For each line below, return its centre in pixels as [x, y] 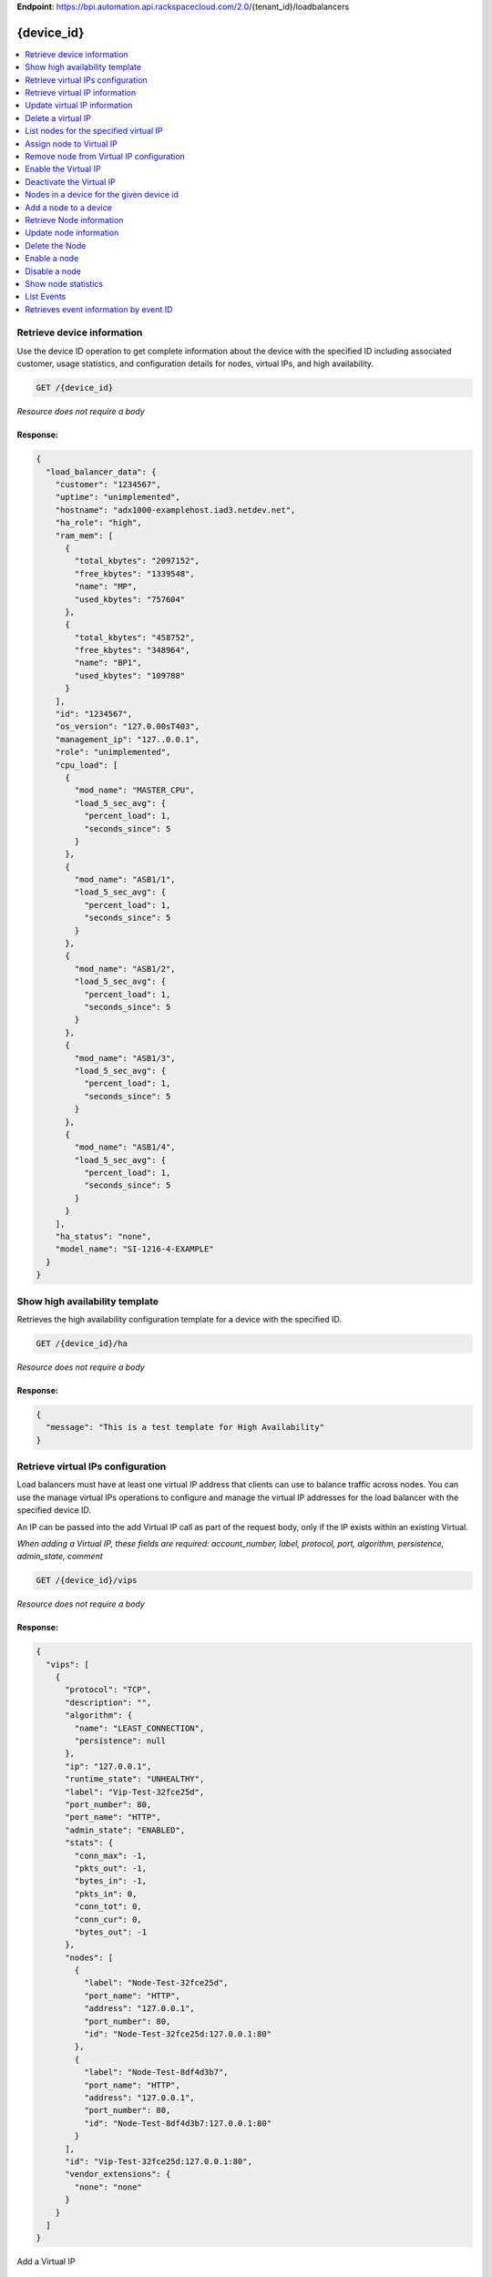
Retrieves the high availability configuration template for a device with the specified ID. [179, 1319]
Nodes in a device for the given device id [102, 195]
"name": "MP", [106, 587]
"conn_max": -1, [111, 1855]
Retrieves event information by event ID [99, 309]
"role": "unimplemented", [113, 752]
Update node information [72, 233]
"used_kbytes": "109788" [130, 675]
